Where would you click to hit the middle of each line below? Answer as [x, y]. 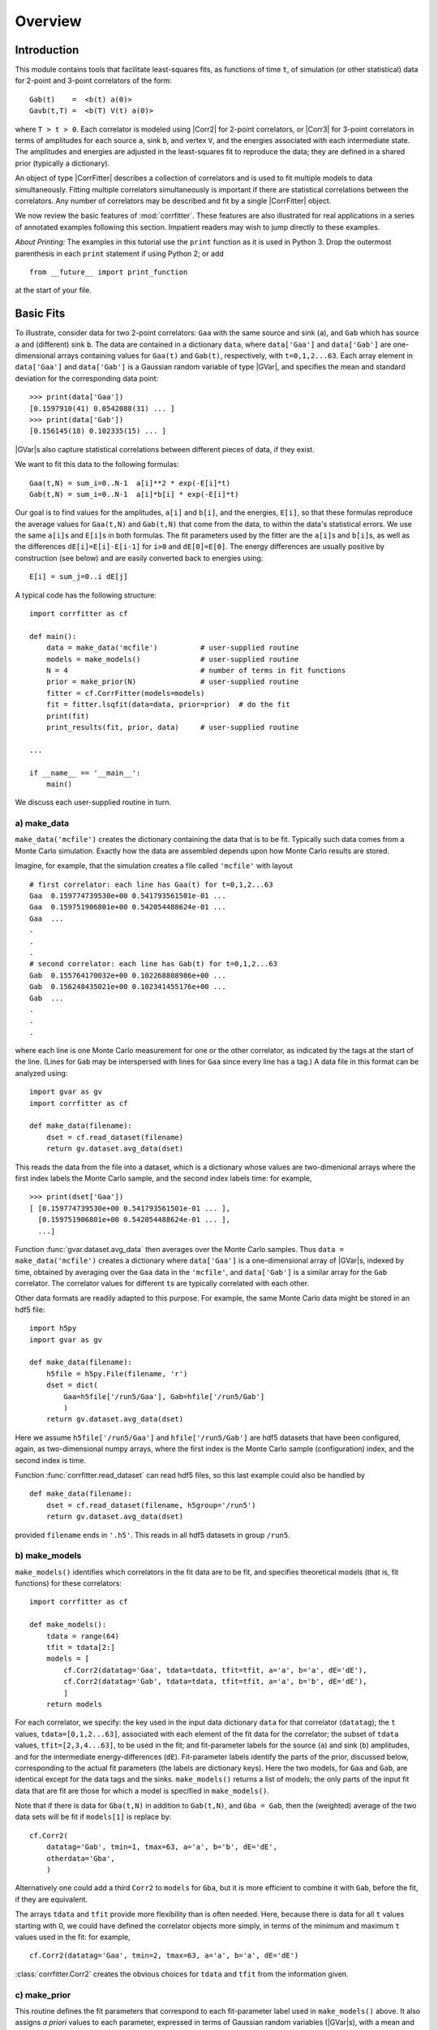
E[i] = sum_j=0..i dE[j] [79, 577]
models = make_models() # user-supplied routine [172, 659]
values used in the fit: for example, [73, 1937]
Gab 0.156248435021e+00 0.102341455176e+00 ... [128, 987]
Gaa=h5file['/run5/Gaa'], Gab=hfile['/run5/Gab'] [164, 1396]
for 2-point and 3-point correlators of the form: [93, 80]
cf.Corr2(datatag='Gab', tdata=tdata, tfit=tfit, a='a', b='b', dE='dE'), [215, 1682]
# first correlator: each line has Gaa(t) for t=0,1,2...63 [151, 884]
